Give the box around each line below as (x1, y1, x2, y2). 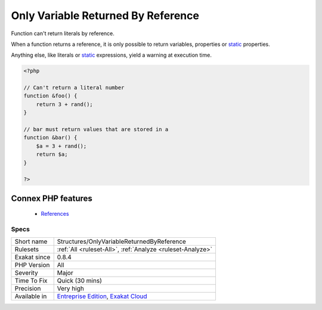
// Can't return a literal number (23, 84, 125, 91)
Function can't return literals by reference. (11, 30, 114, 37)
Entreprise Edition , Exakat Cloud (57, 292, 147, 300)
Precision (14, 284, 41, 292)
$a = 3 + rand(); (36, 142, 87, 149)
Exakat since (14, 253, 51, 261)
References (41, 210, 69, 218)
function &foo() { (23, 92, 78, 100)
